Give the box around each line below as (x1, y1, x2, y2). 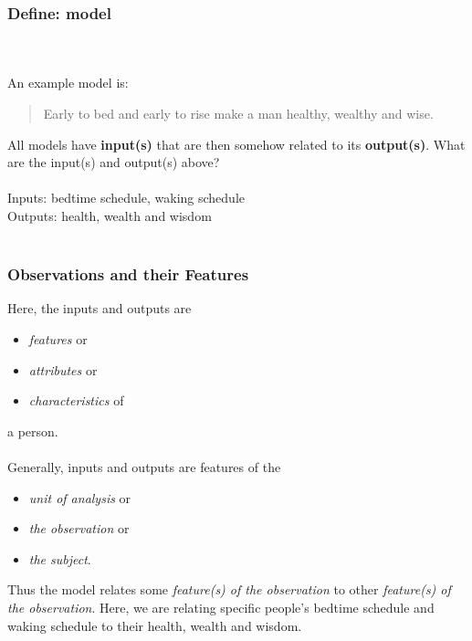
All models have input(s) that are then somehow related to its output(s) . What (7, 134, 466, 153)
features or (28, 329, 88, 348)
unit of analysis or (28, 488, 131, 507)
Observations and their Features (7, 263, 249, 286)
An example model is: (7, 73, 129, 92)
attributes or (28, 360, 98, 379)
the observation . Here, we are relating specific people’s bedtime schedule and (7, 597, 435, 616)
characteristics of (28, 391, 124, 410)
